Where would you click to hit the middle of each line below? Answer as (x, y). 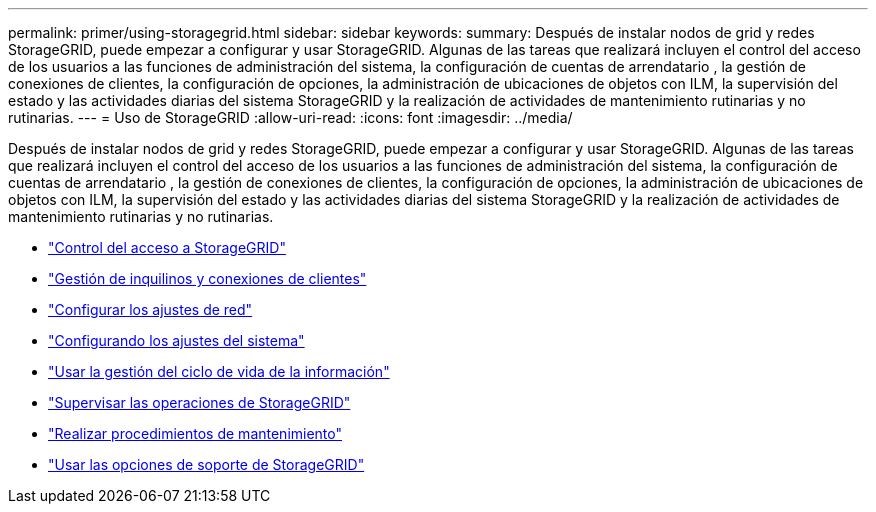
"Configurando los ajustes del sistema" (176, 340)
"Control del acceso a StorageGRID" (167, 247)
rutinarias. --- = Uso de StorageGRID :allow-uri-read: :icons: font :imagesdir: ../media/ (290, 117)
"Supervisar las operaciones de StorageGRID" (199, 402)
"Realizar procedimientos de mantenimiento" (195, 433)
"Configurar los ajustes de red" (150, 309)
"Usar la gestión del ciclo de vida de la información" (219, 371)
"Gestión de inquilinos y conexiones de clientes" (207, 278)
